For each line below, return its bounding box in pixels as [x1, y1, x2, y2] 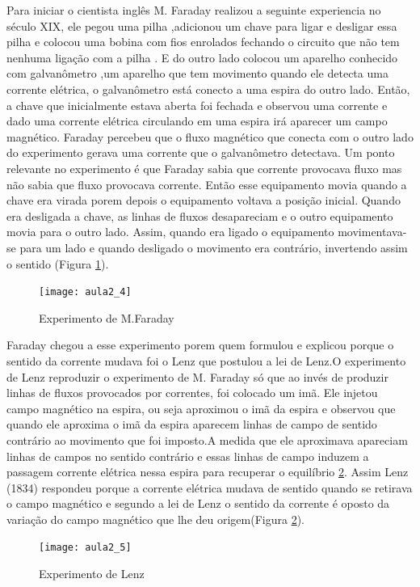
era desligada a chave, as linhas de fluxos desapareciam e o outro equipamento [6, 207, 393, 224]
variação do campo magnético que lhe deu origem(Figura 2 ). [6, 510, 304, 527]
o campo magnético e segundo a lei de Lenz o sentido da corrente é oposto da [6, 495, 390, 512]
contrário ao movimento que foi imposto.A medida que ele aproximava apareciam [6, 431, 408, 448]
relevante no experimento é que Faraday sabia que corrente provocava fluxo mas [6, 159, 402, 176]
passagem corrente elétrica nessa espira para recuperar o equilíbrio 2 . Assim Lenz [6, 463, 409, 480]
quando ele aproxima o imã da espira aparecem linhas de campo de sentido [6, 416, 377, 433]
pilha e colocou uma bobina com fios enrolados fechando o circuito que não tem [6, 33, 400, 50]
